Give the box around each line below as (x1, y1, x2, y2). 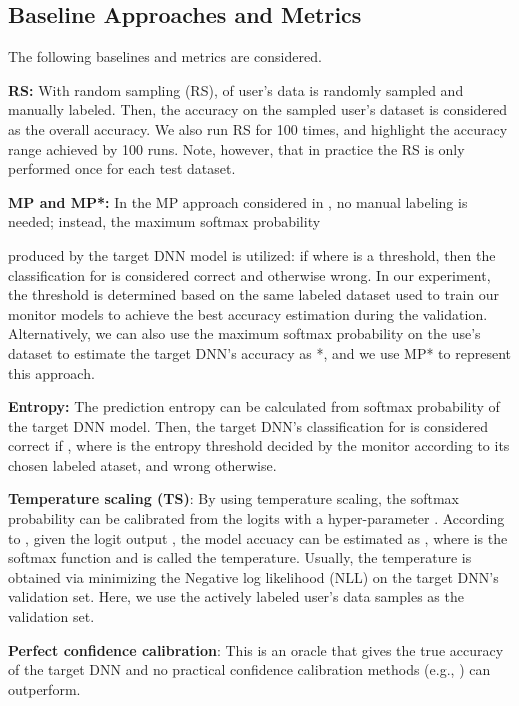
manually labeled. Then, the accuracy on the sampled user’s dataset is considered (8, 99, 508, 120)
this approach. (8, 362, 95, 383)
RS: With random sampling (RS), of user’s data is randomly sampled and (8, 79, 464, 100)
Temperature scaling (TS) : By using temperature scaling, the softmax (8, 488, 459, 509)
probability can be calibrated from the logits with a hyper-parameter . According (8, 508, 505, 529)
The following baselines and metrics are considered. (8, 46, 322, 67)
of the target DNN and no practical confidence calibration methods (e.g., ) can (8, 659, 491, 680)
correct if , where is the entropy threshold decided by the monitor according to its (8, 435, 510, 456)
